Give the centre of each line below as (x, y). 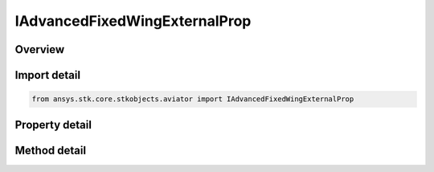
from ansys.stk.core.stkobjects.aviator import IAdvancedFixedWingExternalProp (193, 99)
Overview (40, 49)
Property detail (53, 125)
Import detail (47, 75)
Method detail (51, 150)
